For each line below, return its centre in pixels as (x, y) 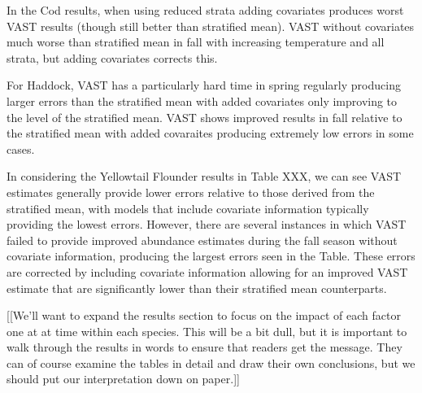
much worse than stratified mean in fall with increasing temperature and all (196, 42)
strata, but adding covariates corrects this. (112, 57)
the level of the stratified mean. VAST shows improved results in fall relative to (204, 117)
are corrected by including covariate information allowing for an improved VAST (207, 271)
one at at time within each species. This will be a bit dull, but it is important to (207, 331)
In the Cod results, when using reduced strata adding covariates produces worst (205, 10)
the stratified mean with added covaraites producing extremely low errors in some (210, 133)
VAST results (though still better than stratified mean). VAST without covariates (211, 26)
